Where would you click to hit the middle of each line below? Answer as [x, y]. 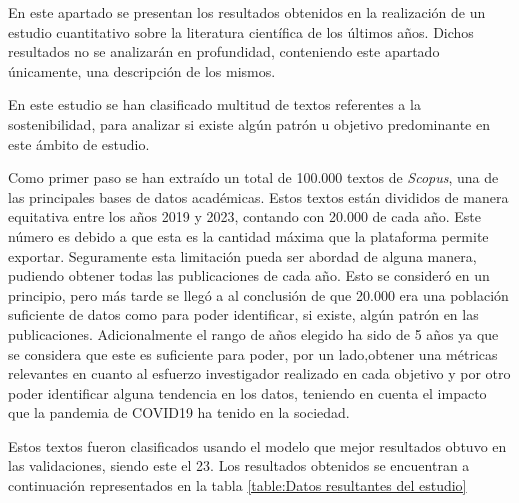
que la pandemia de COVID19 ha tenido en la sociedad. [179, 412]
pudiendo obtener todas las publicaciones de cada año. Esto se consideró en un [249, 275]
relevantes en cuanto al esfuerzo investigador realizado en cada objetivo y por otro [259, 373]
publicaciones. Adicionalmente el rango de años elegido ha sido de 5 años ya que [253, 333]
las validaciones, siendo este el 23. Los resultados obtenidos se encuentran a [239, 465]
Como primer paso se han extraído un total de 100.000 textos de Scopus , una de [253, 177]
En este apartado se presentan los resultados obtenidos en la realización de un [247, 12]
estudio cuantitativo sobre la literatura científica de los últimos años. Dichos [241, 31]
